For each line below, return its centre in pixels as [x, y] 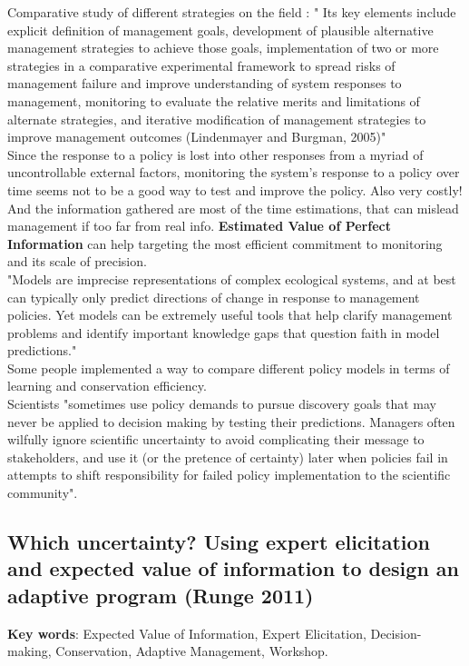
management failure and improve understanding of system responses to [205, 83]
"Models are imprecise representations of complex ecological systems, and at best [232, 278]
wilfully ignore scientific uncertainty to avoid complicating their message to [216, 439]
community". [43, 493]
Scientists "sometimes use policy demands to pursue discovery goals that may [222, 404]
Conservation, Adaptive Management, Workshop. [192, 651]
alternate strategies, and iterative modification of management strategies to [217, 119]
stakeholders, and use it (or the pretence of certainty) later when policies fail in [228, 457]
